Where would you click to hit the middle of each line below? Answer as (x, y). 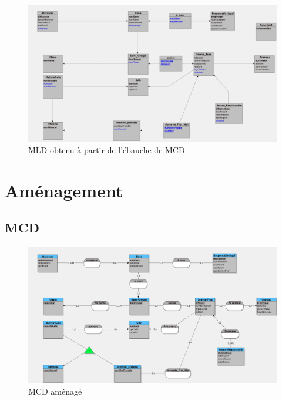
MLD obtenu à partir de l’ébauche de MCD (107, 150)
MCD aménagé (55, 391)
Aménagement (64, 190)
